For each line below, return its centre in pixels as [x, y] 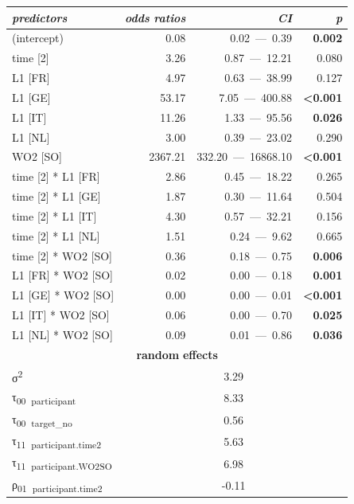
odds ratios [156, 17]
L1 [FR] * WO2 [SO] [62, 275]
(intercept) [38, 38]
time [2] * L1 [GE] [56, 196]
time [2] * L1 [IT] [54, 215]
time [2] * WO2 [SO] [62, 255]
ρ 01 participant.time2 [57, 485]
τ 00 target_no [42, 420]
